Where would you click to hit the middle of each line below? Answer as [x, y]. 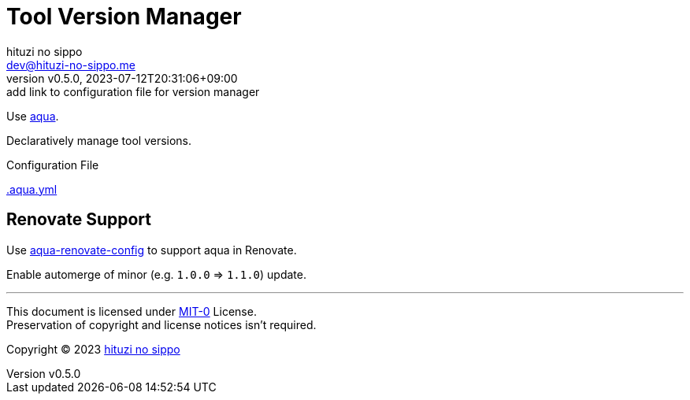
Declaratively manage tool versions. [99, 140]
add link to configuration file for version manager [133, 91]
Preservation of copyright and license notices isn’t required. [161, 324]
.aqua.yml [32, 189]
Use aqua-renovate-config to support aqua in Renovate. [152, 250]
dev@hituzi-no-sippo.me [71, 65]
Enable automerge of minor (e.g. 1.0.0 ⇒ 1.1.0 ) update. [156, 274]
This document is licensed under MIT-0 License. [132, 311]
